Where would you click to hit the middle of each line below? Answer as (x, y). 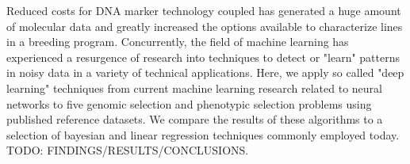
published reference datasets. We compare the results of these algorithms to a (195, 119)
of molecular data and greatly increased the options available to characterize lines (205, 26)
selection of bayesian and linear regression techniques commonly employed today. (203, 134)
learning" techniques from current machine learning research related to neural (194, 88)
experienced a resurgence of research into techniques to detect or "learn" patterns (203, 57)
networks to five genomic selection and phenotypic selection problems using (189, 103)
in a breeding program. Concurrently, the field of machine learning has (178, 42)
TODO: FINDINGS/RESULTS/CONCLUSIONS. (128, 150)
